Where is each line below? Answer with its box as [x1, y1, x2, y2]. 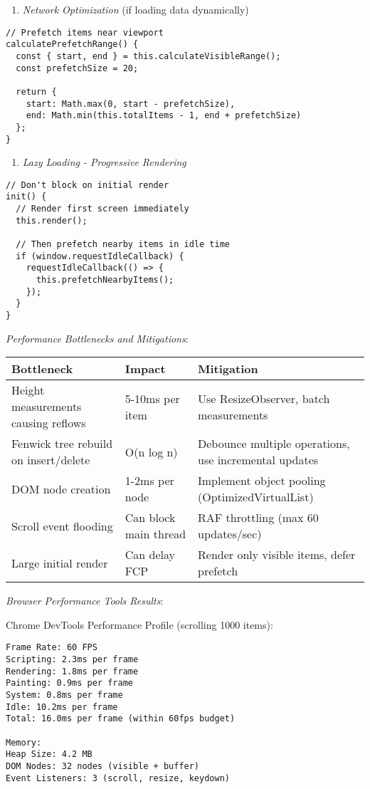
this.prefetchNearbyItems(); [36, 275, 174, 285]
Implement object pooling [198, 472, 326, 489]
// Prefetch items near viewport [6, 27, 164, 38]
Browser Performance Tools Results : [6, 593, 164, 608]
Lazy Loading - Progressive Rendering [22, 155, 186, 169]
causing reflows [11, 414, 86, 432]
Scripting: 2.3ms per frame [6, 654, 139, 665]
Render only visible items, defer [198, 546, 356, 563]
